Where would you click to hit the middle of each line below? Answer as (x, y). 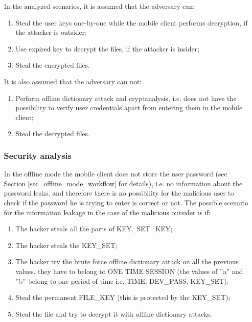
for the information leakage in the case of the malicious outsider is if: (107, 212)
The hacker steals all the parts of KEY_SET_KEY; (94, 229)
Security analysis (38, 155)
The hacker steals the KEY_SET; (66, 245)
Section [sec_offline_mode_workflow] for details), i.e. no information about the (123, 183)
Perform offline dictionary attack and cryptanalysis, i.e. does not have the (126, 98)
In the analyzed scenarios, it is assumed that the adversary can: (99, 6)
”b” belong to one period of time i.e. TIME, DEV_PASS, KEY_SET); (122, 281)
